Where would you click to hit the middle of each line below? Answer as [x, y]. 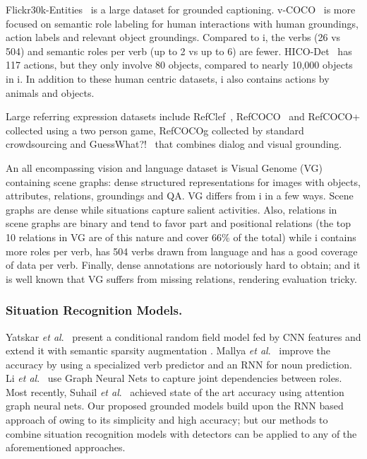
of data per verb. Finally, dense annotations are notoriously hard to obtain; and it [183, 265]
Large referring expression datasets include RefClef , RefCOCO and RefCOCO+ [183, 116]
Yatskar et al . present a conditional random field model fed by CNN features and [183, 336]
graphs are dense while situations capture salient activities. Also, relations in [172, 209]
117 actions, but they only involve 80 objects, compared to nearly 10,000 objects [179, 65]
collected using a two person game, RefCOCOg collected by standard [155, 130]
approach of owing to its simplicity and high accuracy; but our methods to [167, 420]
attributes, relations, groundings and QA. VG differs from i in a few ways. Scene [180, 196]
